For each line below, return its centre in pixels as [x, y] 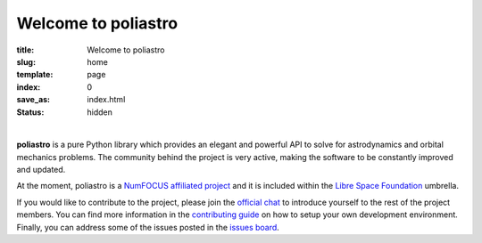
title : [25, 50]
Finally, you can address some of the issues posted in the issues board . [148, 227]
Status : [30, 112]
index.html [106, 100]
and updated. [41, 170]
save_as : [33, 100]
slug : [26, 61]
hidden [100, 112]
